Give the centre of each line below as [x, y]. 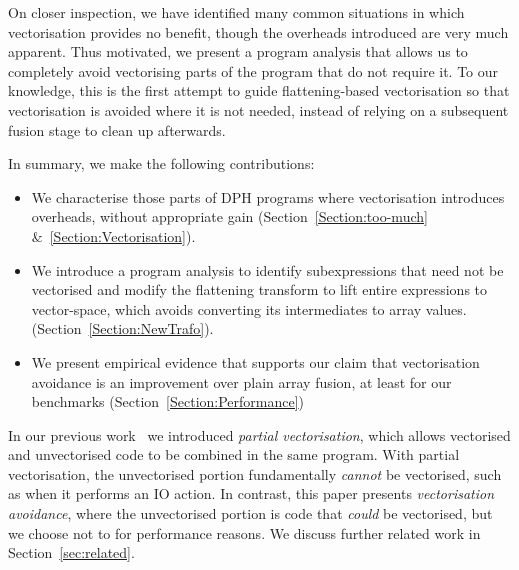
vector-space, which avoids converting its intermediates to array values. [249, 308]
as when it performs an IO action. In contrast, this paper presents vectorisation [251, 493]
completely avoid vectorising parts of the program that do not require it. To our [253, 70]
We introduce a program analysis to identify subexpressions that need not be [267, 269]
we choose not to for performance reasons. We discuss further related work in [244, 532]
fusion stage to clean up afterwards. [117, 129]
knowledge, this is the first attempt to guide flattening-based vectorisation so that [259, 90]
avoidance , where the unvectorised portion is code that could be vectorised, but [250, 513]
